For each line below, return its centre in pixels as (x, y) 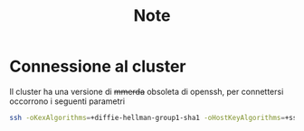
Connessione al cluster (98, 66)
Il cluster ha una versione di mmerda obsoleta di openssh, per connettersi (147, 91)
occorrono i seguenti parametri (67, 101)
